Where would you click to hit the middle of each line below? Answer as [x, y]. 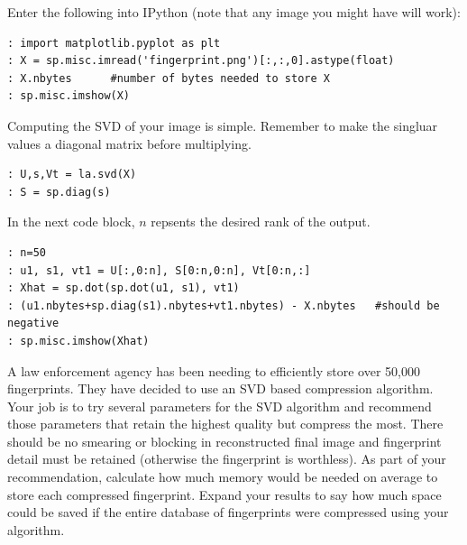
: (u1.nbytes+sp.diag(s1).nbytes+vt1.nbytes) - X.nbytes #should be [224, 305]
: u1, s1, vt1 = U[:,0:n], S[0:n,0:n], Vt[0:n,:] [159, 270]
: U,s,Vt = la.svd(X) [72, 175]
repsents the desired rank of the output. [261, 222]
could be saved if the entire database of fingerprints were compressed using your [228, 512]
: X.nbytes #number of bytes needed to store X [169, 78]
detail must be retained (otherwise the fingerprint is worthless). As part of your [227, 459]
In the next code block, [71, 222]
